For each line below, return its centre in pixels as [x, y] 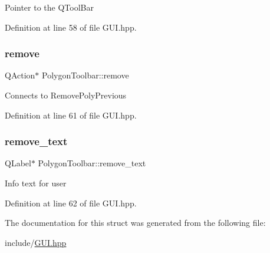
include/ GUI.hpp [36, 242]
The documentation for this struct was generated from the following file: [135, 223]
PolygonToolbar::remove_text [92, 163]
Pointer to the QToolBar [49, 7]
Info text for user [36, 183]
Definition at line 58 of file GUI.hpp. [71, 27]
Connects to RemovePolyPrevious [66, 95]
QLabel [18, 163]
